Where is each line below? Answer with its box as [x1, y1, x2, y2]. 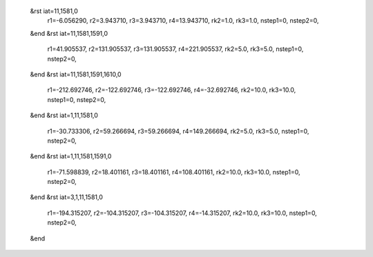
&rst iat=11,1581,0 [30, 7, 79, 15]
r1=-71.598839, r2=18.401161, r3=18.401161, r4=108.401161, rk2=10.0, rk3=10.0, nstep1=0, [47, 167, 300, 176]
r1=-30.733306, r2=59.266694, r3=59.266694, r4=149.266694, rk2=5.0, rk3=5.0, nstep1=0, [47, 127, 309, 135]
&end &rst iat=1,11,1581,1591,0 [30, 152, 112, 161]
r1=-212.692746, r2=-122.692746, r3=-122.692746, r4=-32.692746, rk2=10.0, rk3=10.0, [47, 86, 296, 94]
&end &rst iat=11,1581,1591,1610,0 [30, 70, 122, 79]
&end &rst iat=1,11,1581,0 [30, 111, 98, 120]
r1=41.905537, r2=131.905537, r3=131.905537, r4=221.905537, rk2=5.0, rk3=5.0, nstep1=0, [47, 45, 304, 53]
